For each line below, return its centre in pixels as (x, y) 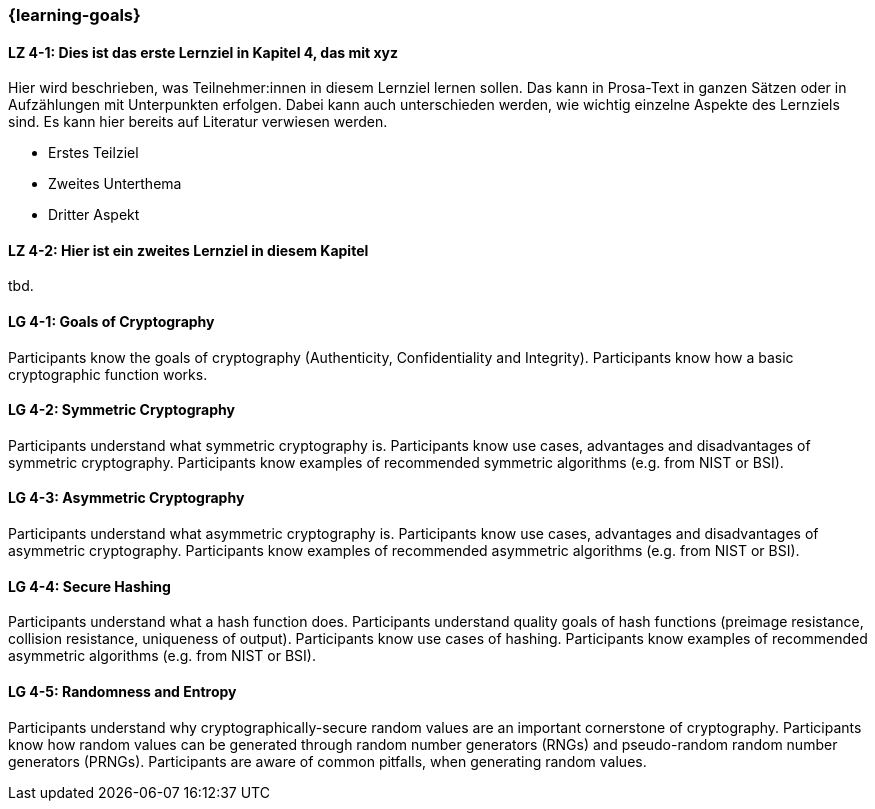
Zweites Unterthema (115, 184)
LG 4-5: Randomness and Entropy (122, 691)
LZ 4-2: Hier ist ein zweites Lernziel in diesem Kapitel (188, 250)
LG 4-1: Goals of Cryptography (111, 322)
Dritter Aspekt (94, 215)
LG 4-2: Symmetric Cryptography (121, 410)
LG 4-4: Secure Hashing (89, 586)
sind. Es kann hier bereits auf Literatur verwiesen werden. (198, 122)
